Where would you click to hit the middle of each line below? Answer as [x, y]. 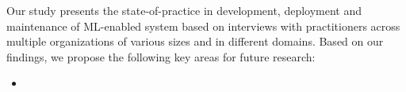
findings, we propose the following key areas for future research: [161, 56]
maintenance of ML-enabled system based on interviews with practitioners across [203, 26]
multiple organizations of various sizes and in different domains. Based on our [195, 41]
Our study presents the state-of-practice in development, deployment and [184, 10]
